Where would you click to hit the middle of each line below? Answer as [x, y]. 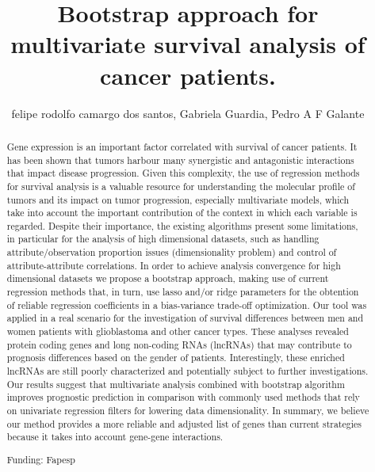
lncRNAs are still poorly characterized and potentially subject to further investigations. [187, 371]
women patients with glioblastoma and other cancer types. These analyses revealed [178, 331]
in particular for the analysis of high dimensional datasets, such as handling [163, 239]
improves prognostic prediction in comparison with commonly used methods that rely [183, 397]
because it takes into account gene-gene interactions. [115, 437]
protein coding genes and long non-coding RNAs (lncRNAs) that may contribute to [179, 344]
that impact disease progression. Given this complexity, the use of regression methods [183, 173]
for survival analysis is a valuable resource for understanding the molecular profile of [181, 186]
